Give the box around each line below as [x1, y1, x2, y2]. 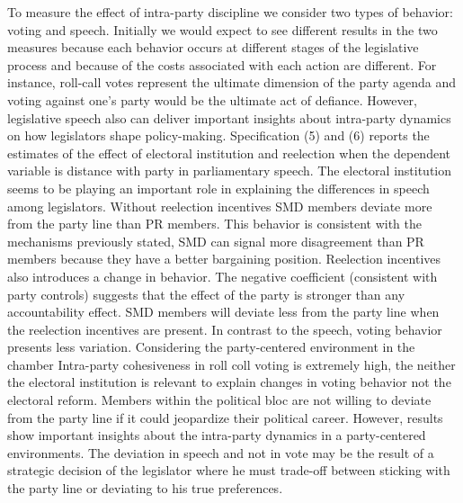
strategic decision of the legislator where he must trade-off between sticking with [7, 461, 450, 480]
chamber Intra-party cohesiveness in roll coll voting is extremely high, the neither [7, 355, 456, 373]
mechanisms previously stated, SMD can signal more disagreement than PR [7, 231, 424, 250]
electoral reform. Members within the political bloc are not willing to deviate [7, 391, 432, 409]
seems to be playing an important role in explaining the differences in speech [7, 178, 430, 197]
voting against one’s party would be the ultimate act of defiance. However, [7, 90, 417, 109]
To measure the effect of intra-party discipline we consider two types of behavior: [7, 3, 453, 21]
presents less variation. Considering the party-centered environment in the [7, 337, 415, 356]
